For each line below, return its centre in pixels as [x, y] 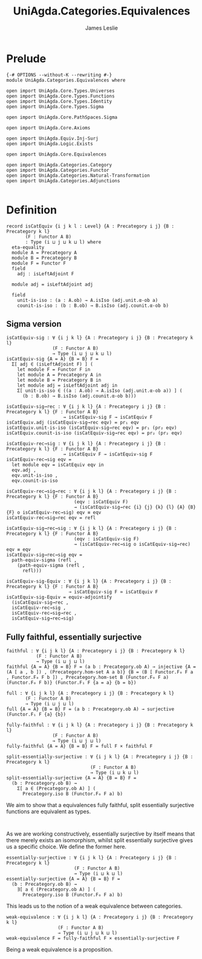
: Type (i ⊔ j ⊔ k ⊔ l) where [63, 242]
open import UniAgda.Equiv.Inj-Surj [52, 138]
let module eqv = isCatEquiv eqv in [58, 465]
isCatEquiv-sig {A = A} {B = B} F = [52, 359]
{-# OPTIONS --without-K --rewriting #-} [59, 75]
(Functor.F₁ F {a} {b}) [36, 715]
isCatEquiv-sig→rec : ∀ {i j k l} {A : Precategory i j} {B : [86, 407]
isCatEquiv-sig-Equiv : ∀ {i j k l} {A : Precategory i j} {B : [89, 581]
